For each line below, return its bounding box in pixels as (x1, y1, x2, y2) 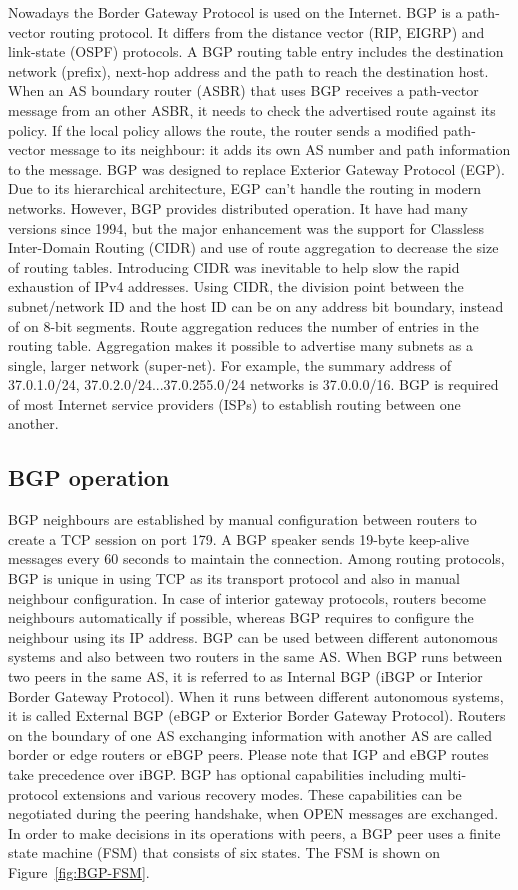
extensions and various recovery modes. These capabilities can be (62, 783, 462, 804)
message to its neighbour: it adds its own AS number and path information (50, 139, 511, 160)
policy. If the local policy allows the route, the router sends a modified (8, 119, 439, 140)
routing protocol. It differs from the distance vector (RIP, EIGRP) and (50, 21, 485, 42)
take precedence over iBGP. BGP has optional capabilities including (8, 763, 425, 784)
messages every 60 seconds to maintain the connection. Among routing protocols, (8, 548, 505, 569)
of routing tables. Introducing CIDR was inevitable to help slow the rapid (8, 256, 460, 277)
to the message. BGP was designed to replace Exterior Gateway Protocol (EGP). (8, 158, 505, 179)
